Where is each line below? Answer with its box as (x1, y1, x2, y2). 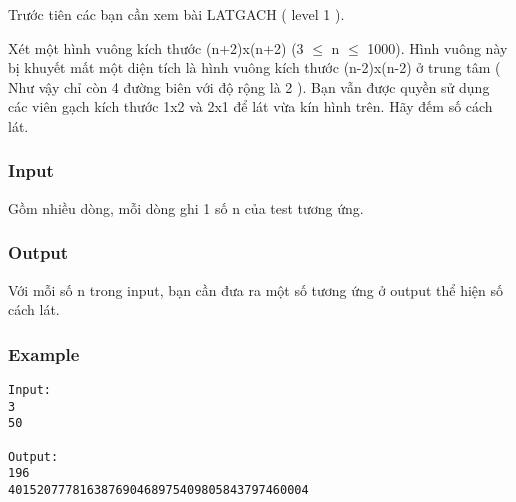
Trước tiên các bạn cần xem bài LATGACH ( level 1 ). (8, 4, 345, 24)
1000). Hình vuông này (367, 37, 508, 58)
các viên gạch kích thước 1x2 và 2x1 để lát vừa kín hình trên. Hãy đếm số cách (8, 96, 493, 117)
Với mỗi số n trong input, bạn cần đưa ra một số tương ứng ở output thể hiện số (8, 279, 504, 300)
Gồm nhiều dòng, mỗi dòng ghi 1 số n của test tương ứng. (8, 197, 364, 218)
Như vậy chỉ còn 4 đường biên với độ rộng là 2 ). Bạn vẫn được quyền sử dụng (8, 76, 490, 97)
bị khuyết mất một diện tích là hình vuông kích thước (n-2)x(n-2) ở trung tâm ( (8, 57, 501, 78)
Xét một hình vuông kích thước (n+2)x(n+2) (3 (8, 37, 304, 58)
